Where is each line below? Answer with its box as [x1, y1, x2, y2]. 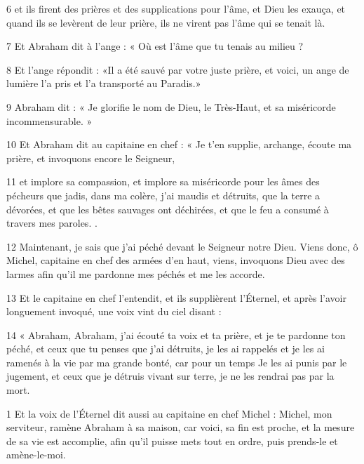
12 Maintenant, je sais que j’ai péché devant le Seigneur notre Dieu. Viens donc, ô [6, 239, 358, 253]
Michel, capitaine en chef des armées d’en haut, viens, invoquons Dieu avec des [6, 253, 345, 267]
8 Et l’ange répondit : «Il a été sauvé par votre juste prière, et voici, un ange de [6, 62, 349, 77]
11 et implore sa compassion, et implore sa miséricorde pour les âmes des [6, 174, 320, 189]
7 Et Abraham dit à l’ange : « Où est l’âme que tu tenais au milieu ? [6, 39, 304, 53]
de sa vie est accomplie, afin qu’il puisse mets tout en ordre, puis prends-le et [6, 433, 338, 448]
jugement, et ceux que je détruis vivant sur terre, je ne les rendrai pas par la [6, 369, 335, 383]
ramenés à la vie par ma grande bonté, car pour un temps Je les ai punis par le [6, 354, 347, 369]
